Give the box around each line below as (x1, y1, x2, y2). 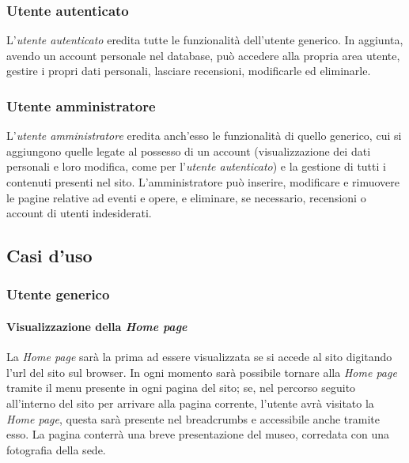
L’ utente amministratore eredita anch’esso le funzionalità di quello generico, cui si (6, 127, 402, 144)
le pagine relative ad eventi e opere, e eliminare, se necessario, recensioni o (6, 189, 366, 205)
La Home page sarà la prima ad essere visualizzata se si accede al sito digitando (6, 348, 392, 365)
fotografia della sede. (6, 441, 106, 457)
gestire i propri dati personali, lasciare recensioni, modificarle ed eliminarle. (6, 62, 371, 79)
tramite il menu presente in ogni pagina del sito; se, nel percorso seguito (6, 379, 356, 396)
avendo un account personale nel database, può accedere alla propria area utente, (6, 47, 400, 63)
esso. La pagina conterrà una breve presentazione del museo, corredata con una (6, 426, 390, 442)
